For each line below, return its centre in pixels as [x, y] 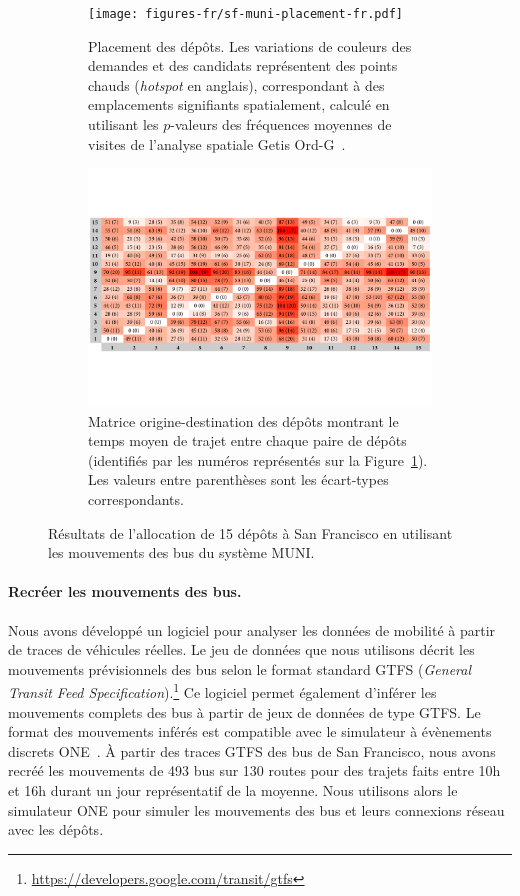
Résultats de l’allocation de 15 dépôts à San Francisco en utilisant [250, 532]
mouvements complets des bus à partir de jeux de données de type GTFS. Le [244, 711]
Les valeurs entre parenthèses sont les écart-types [238, 479]
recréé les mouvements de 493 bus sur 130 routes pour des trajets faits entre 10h [254, 770]
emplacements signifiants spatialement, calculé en [239, 104]
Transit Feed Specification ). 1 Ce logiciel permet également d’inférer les [222, 691]
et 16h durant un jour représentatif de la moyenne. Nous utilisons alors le [233, 790]
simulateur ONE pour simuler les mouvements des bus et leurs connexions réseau [256, 809]
